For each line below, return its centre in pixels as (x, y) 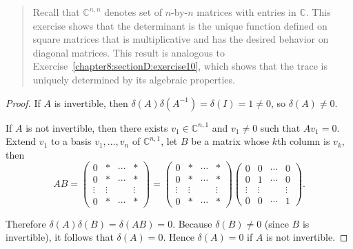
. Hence (179, 237)
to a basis (71, 141)
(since (276, 223)
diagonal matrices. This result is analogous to (129, 52)
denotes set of (133, 12)
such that (280, 127)
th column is (304, 141)
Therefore (26, 223)
